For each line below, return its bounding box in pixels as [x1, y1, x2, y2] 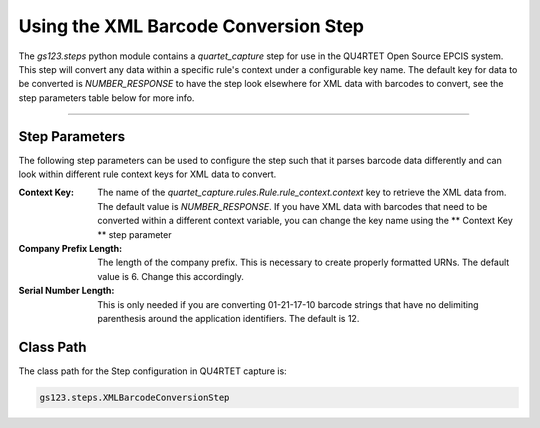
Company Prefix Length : [18, 242, 123, 254]
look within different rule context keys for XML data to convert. [18, 168, 277, 180]
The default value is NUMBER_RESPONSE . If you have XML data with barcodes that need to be [97, 200, 488, 212]
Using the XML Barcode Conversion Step [18, 15, 365, 37]
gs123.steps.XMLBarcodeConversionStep [39, 391, 230, 403]
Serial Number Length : [18, 285, 115, 297]
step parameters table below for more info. [18, 91, 195, 104]
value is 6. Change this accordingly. [97, 270, 245, 282]
